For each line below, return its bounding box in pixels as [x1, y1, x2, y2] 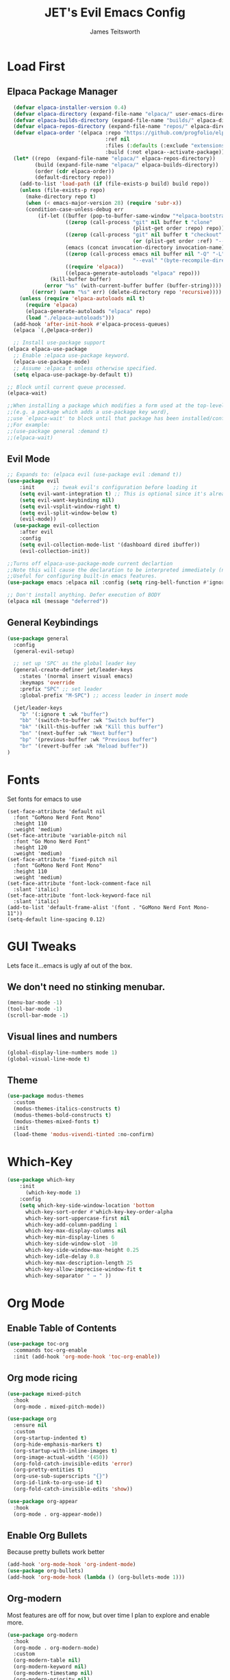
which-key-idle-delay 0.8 [25, 1252, 99, 1260]
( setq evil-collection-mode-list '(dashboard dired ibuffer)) [19, 541, 201, 548]
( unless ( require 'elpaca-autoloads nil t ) [19, 295, 146, 302]
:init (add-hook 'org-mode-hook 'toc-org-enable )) [13, 1353, 161, 1361]
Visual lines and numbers [7, 1031, 118, 1043]
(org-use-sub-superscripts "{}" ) [13, 1473, 109, 1480]
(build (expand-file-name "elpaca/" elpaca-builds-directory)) [34, 161, 219, 169]
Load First [7, 58, 66, 74]
